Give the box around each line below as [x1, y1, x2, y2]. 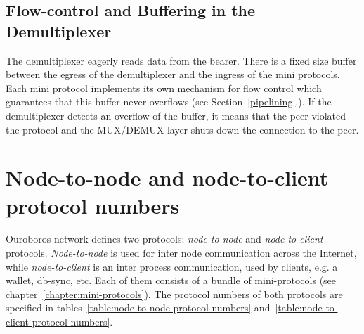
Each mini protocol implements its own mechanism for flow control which [6, 80, 322, 95]
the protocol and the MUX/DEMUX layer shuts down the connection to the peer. [6, 122, 359, 136]
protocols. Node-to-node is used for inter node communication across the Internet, [6, 245, 357, 260]
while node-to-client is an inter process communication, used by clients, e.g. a [6, 259, 338, 274]
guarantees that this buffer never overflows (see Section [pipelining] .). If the [6, 94, 332, 109]
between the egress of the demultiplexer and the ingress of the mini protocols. [6, 67, 340, 82]
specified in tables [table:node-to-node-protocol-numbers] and [6, 300, 271, 315]
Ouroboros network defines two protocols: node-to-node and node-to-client [6, 231, 323, 246]
